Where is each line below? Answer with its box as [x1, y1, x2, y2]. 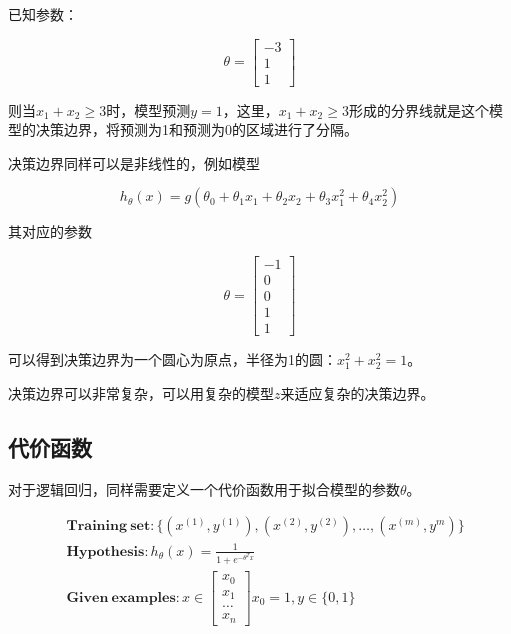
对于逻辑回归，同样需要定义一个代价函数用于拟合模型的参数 [8, 478, 400, 499]
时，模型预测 [106, 99, 191, 120]
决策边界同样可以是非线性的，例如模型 [8, 152, 260, 173]
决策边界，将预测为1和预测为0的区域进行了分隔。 [35, 119, 358, 140]
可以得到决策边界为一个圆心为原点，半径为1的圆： [8, 349, 337, 370]
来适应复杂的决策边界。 [280, 382, 435, 403]
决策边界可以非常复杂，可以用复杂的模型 [8, 382, 274, 403]
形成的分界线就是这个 [348, 99, 489, 120]
